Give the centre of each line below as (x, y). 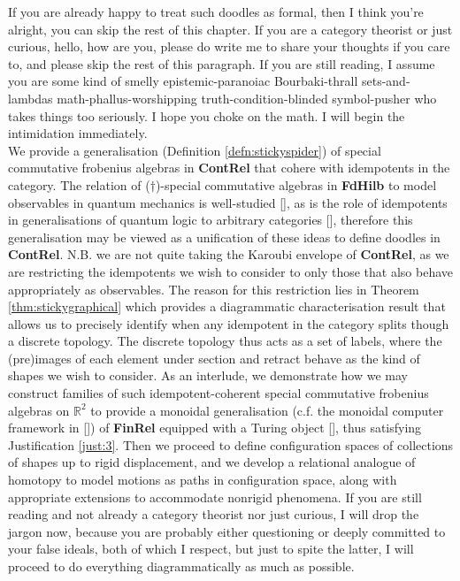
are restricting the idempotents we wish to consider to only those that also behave (231, 271)
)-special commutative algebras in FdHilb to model (296, 184)
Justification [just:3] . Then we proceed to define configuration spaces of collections (231, 444)
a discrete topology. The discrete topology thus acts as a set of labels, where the (225, 341)
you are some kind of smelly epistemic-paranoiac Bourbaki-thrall (183, 81)
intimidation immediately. (78, 133)
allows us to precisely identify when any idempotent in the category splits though (229, 323)
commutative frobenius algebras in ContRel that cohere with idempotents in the (229, 168)
